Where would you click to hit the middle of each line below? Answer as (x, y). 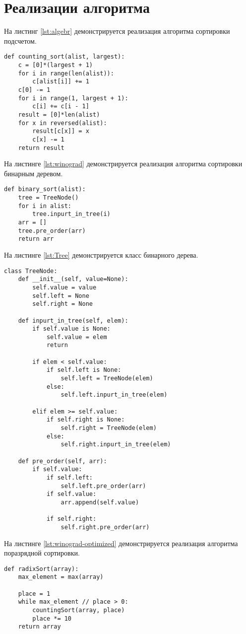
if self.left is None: (84, 370)
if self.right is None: (86, 420)
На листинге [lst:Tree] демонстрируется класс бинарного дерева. (101, 254)
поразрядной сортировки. (42, 553)
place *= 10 (52, 618)
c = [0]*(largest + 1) (55, 65)
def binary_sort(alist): (45, 189)
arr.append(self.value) (100, 502)
